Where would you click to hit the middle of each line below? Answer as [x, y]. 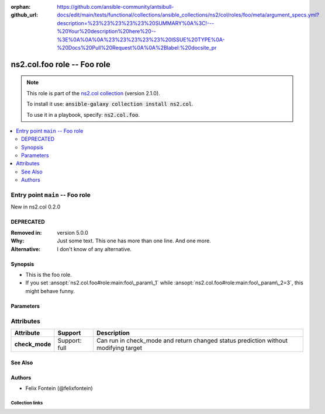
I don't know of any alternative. [94, 249]
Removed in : [26, 232]
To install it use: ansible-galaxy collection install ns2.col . [110, 104]
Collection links [27, 403]
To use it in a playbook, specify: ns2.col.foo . [83, 114]
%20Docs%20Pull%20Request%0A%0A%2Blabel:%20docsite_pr [137, 47]
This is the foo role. [49, 274]
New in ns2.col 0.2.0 [36, 207]
